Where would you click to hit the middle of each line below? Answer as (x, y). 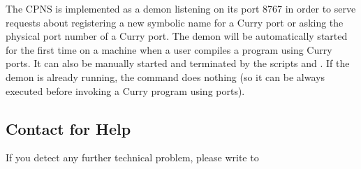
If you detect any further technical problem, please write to (132, 157)
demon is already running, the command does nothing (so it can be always (165, 76)
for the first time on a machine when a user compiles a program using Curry (169, 49)
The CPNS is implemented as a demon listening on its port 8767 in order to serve (181, 8)
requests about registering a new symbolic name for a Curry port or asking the (175, 22)
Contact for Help (68, 128)
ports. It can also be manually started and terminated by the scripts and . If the (178, 63)
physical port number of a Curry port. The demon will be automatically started (177, 36)
